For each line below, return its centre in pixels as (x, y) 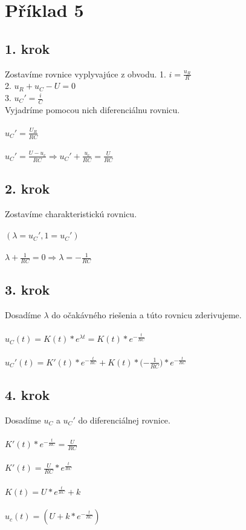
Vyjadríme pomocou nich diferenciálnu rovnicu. (92, 109)
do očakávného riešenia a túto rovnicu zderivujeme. (147, 315)
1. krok (28, 48)
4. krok (28, 395)
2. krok (28, 188)
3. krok (28, 290)
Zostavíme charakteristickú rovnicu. (71, 213)
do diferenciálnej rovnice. (124, 420)
